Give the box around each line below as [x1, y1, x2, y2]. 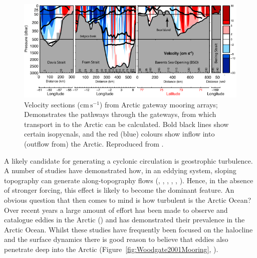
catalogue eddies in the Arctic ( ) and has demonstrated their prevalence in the [4, 214, 245, 225]
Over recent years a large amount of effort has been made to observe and [4, 204, 228, 215]
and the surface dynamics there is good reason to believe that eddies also [4, 234, 228, 244]
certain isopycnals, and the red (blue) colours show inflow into [24, 128, 215, 139]
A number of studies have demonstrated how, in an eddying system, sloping [4, 165, 236, 176]
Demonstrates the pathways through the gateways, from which [24, 109, 216, 119]
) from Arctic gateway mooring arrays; [99, 99, 218, 109]
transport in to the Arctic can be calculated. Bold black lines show [24, 118, 229, 129]
